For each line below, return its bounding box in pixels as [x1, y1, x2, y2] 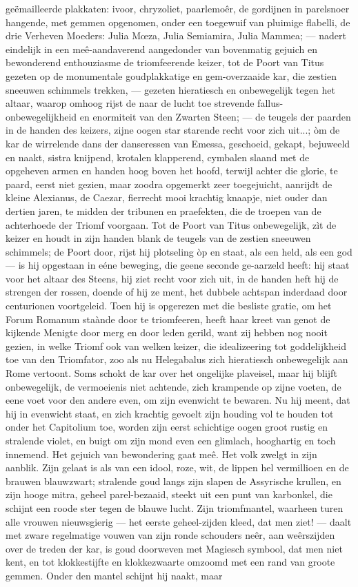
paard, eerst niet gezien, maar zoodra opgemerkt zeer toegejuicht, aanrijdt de [6, 176, 332, 191]
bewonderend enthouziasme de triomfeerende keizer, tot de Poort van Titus [6, 55, 324, 70]
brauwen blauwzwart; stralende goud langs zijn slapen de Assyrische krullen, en [6, 473, 341, 488]
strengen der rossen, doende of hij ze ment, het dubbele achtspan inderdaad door [6, 285, 348, 299]
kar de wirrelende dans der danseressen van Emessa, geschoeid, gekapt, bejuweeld [6, 136, 350, 150]
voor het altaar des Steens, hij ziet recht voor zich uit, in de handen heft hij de [6, 271, 339, 285]
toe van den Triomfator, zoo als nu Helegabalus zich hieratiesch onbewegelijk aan [6, 352, 348, 367]
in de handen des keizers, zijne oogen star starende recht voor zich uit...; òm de [6, 123, 340, 137]
